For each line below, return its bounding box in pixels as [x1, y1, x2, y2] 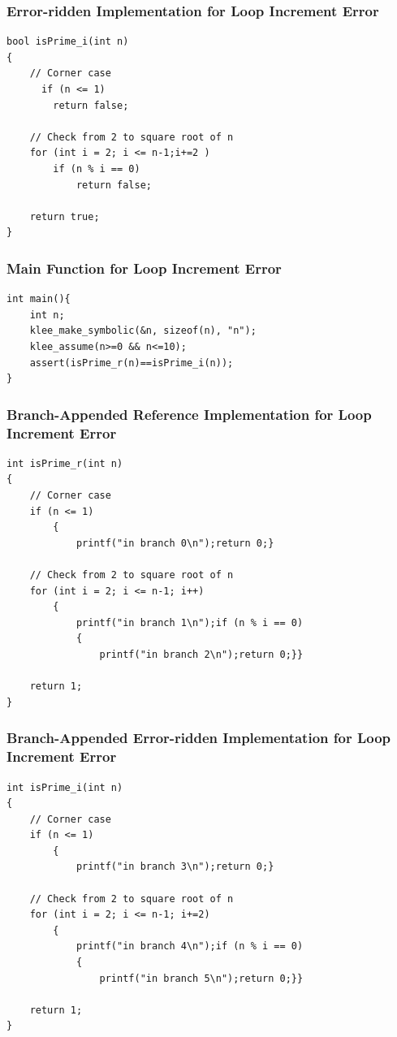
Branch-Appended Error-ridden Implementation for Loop [6, 728, 391, 748]
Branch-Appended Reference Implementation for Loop [6, 404, 372, 424]
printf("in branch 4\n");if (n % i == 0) [76, 940, 304, 953]
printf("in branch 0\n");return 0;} [76, 537, 274, 549]
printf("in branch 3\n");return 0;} [76, 861, 274, 873]
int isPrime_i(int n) [6, 781, 123, 793]
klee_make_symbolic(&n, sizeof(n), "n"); [29, 325, 257, 337]
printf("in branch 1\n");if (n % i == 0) [76, 616, 304, 629]
